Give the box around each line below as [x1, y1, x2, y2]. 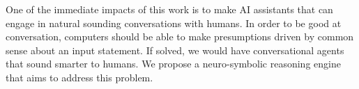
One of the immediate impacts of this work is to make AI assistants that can [6, 2, 333, 16]
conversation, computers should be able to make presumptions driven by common [6, 29, 354, 44]
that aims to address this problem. [6, 70, 153, 84]
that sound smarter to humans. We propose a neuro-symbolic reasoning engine [6, 56, 341, 71]
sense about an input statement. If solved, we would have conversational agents [6, 42, 344, 57]
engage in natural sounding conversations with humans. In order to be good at [6, 15, 342, 30]
